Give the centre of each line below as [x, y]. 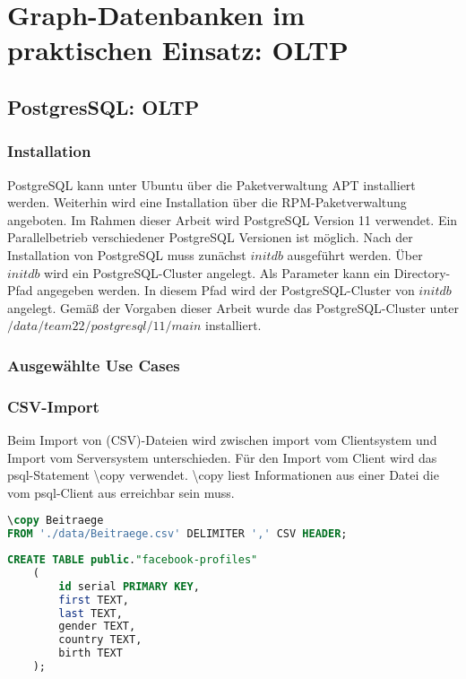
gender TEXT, [97, 627]
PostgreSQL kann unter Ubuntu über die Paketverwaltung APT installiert [211, 184]
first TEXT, [94, 600]
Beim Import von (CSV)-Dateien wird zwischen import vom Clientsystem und [222, 439]
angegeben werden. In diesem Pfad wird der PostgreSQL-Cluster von [226, 290]
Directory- [422, 272]
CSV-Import [53, 406]
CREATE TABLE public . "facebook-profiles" [133, 560]
